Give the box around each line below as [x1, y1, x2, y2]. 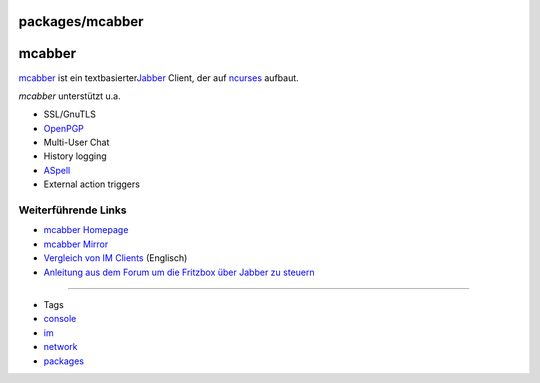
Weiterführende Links [18, 203, 127, 217]
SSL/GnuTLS [43, 108, 97, 120]
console [43, 313, 77, 325]
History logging [43, 150, 107, 162]
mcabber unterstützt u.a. [18, 90, 122, 102]
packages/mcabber [18, 13, 144, 30]
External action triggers [43, 178, 140, 190]
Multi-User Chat [43, 136, 110, 149]
